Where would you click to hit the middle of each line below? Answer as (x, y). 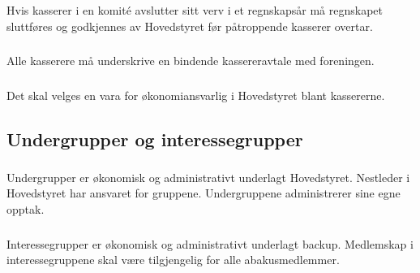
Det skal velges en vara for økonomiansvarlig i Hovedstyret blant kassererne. (196, 95)
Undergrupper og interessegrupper (155, 139)
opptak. (26, 209)
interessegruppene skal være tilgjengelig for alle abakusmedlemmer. (173, 260)
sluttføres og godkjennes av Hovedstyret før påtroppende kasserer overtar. (190, 26)
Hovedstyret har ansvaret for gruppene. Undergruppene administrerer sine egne (204, 193)
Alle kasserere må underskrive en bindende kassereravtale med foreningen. (191, 61)
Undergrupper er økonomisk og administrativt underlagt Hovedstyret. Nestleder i (208, 177)
